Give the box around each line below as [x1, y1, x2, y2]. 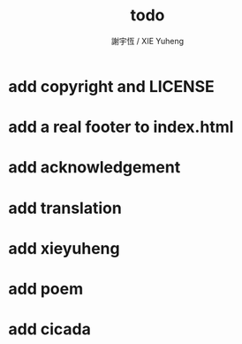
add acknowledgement [8, 157, 181, 178]
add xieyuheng [8, 238, 120, 258]
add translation [8, 198, 123, 218]
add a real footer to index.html [8, 117, 234, 137]
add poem [8, 279, 84, 299]
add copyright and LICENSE [8, 76, 216, 96]
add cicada [8, 319, 92, 340]
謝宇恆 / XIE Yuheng [110, 35, 185, 46]
